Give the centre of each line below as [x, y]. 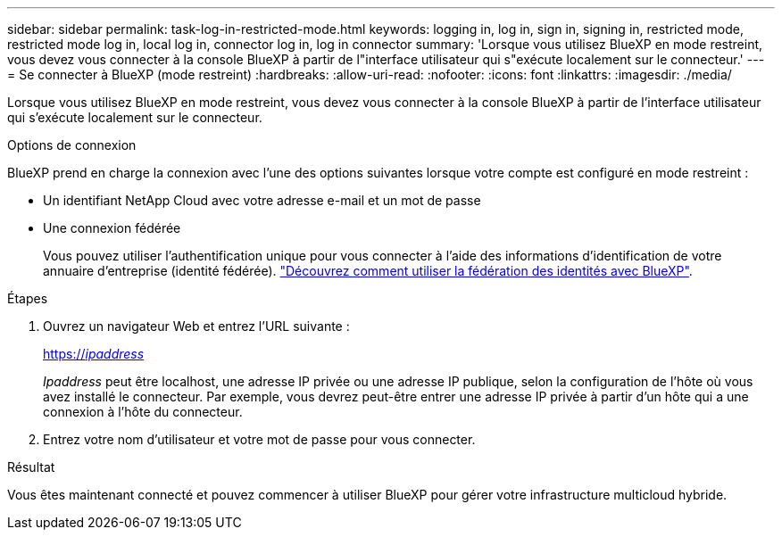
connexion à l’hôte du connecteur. [143, 412]
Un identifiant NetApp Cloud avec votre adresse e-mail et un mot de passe [262, 200]
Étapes [28, 298]
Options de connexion [72, 145]
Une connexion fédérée [112, 228]
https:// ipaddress [94, 354]
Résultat [31, 467]
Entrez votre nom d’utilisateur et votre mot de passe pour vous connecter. [259, 439]
